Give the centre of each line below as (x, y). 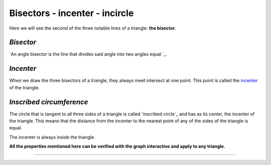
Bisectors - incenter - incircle (72, 13)
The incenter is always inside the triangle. (52, 137)
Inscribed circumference (49, 102)
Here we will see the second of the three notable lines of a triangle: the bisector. (93, 28)
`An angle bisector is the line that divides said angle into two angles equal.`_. (88, 54)
